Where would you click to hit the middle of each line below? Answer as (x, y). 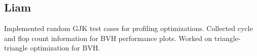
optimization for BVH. (65, 48)
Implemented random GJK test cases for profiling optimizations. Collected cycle (128, 28)
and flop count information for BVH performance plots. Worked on (108, 38)
